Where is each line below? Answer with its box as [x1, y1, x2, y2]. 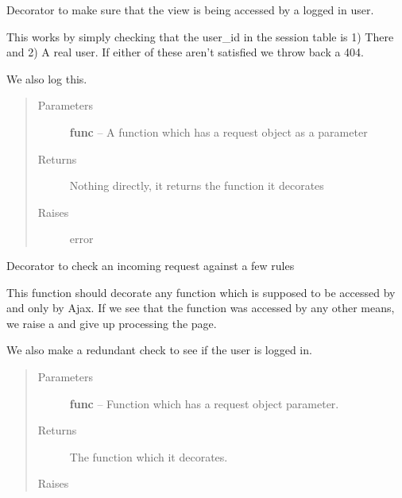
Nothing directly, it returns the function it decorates [69, 177, 324, 194]
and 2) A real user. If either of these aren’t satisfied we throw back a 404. [6, 44, 365, 60]
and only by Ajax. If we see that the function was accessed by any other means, [6, 299, 395, 316]
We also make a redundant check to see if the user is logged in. [6, 342, 312, 358]
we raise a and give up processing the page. [6, 315, 217, 331]
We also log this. [6, 70, 87, 87]
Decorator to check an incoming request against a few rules [6, 257, 295, 273]
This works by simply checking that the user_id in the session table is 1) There [6, 28, 394, 44]
